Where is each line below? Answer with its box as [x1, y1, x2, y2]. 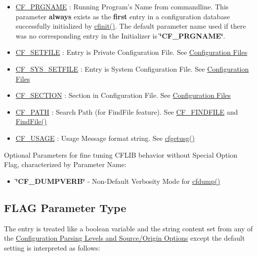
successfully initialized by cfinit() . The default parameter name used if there [15, 21, 246, 31]
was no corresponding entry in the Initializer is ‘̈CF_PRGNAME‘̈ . [15, 30, 225, 41]
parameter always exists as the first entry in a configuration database [15, 11, 230, 21]
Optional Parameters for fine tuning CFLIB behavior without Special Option [4, 149, 238, 160]
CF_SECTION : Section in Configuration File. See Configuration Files [15, 90, 231, 100]
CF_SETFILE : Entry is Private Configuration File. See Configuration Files [15, 47, 248, 57]
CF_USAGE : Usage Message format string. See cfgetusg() [15, 132, 195, 143]
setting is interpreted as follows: [4, 242, 100, 253]
